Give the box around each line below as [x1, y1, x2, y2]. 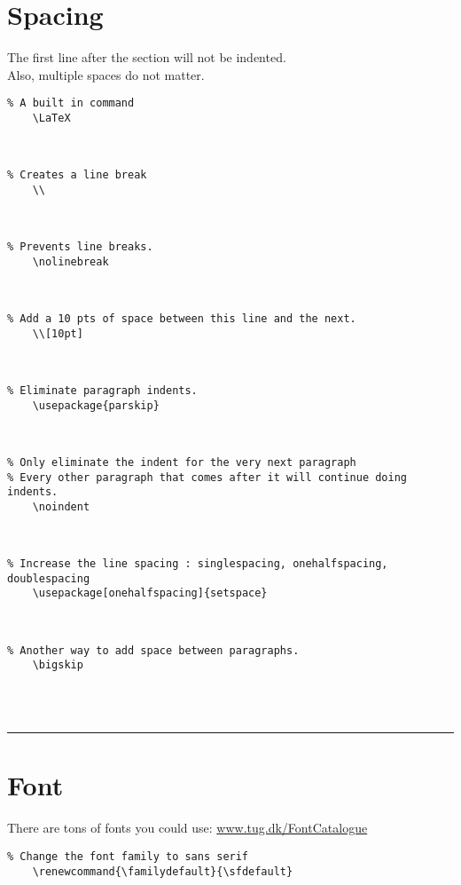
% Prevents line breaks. [7, 241, 153, 254]
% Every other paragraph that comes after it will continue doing [7, 470, 408, 484]
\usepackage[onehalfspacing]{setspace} [32, 587, 268, 600]
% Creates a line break [7, 169, 147, 182]
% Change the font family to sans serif [7, 849, 249, 863]
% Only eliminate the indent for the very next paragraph [7, 455, 356, 469]
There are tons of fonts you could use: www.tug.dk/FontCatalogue [7, 818, 368, 837]
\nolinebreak [32, 255, 109, 268]
